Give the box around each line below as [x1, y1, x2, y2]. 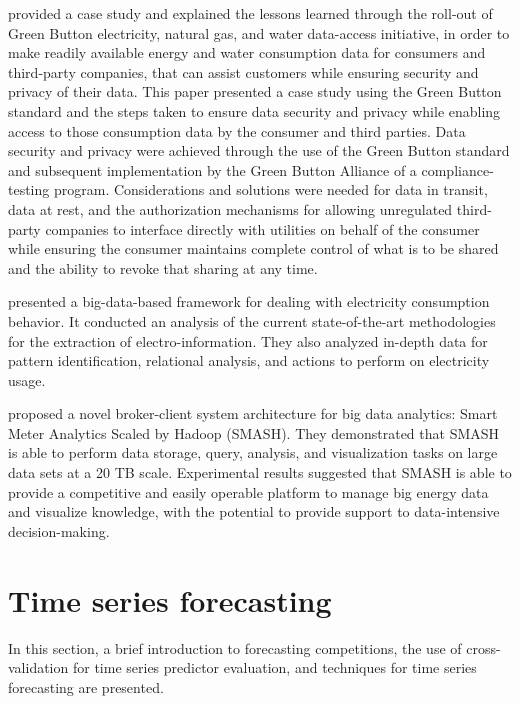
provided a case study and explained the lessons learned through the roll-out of [8, 3, 493, 23]
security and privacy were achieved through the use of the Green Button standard [8, 140, 510, 161]
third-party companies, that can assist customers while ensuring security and [8, 61, 479, 82]
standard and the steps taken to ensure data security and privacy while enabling [8, 100, 501, 121]
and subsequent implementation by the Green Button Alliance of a [8, 159, 417, 180]
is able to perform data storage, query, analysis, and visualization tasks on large [8, 442, 498, 463]
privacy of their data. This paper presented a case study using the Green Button [8, 81, 502, 102]
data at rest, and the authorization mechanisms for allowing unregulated [8, 198, 453, 219]
